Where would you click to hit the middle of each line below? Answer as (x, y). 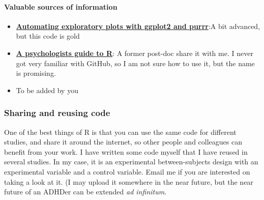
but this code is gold (48, 36)
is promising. (36, 73)
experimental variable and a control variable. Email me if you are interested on (127, 171)
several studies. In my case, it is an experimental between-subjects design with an (131, 162)
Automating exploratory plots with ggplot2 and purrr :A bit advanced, (138, 26)
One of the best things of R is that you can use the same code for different (120, 132)
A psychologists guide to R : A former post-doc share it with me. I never (135, 53)
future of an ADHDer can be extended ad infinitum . (85, 192)
